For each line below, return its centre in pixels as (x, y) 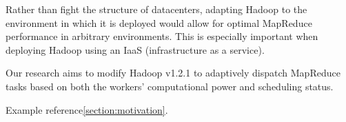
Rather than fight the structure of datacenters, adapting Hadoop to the (156, 9)
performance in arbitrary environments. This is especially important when (162, 36)
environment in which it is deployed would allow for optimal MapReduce (159, 22)
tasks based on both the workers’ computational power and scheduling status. (170, 86)
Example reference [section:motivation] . (87, 109)
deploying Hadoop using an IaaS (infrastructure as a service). (135, 49)
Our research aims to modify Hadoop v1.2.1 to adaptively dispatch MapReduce (173, 73)
